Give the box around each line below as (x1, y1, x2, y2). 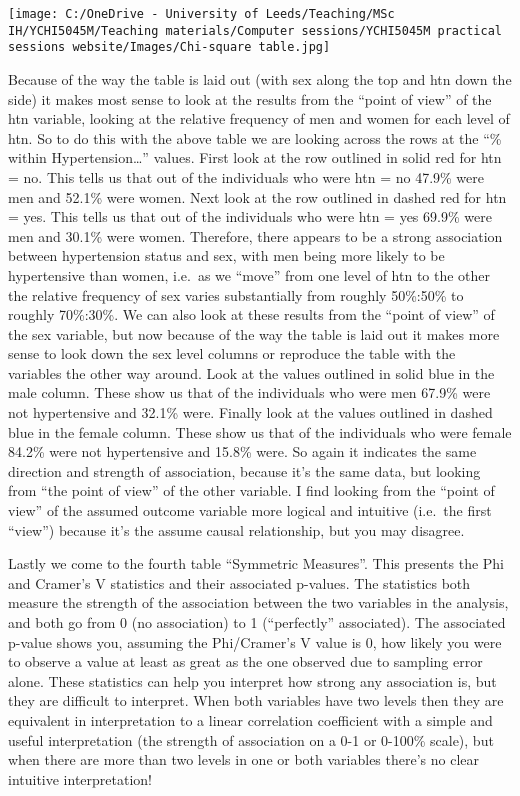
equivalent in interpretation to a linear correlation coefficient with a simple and (8, 709, 493, 730)
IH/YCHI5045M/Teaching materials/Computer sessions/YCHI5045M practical (8, 23, 502, 38)
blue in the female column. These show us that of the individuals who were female (8, 421, 512, 442)
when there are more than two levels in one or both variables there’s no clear (8, 749, 480, 770)
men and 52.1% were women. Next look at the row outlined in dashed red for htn (8, 186, 507, 207)
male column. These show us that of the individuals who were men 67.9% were (8, 382, 491, 403)
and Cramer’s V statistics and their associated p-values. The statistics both (8, 572, 471, 593)
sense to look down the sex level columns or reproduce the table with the (8, 343, 456, 364)
